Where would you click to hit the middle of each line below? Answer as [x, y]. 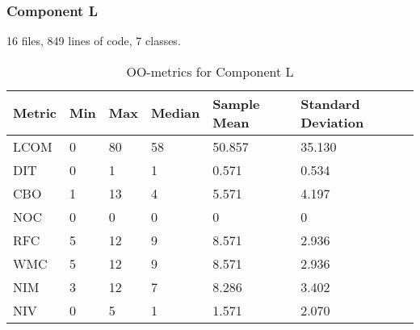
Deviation [332, 122]
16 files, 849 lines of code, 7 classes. [94, 41]
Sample [236, 103]
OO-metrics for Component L [210, 71]
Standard [330, 103]
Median [175, 113]
